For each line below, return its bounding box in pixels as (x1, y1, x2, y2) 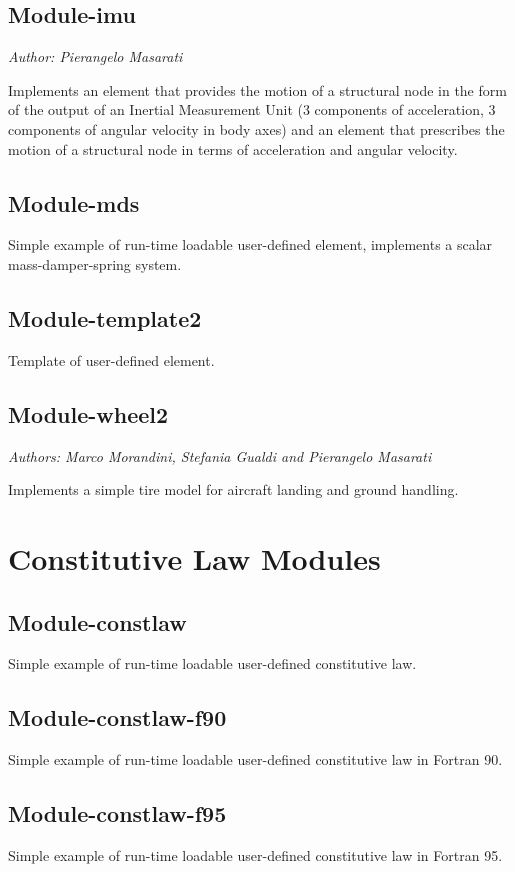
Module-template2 (8, 302, 202, 333)
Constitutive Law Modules (8, 537, 381, 578)
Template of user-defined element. (8, 349, 215, 370)
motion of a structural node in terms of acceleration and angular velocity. (8, 138, 458, 159)
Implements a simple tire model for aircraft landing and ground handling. (8, 479, 459, 500)
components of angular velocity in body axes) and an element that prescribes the (8, 118, 505, 139)
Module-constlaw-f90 (8, 702, 227, 733)
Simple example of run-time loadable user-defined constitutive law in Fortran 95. (8, 844, 503, 865)
